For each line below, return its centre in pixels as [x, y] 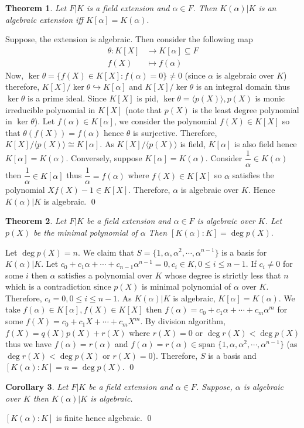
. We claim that [106, 252]
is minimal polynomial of [187, 286]
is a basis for [244, 252]
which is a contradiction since [58, 286]
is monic [270, 98]
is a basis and [232, 355]
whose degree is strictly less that [223, 275]
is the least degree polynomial [246, 109]
